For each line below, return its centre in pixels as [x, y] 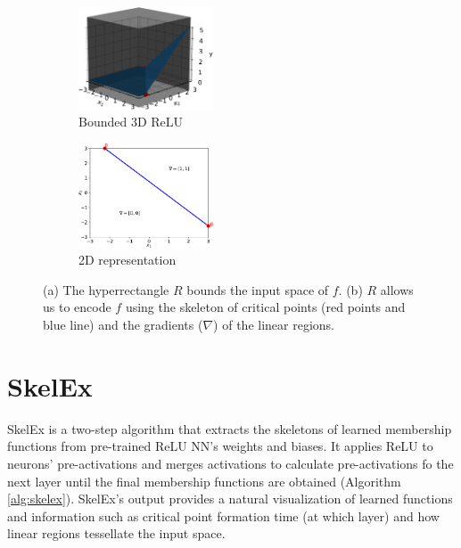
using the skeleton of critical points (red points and [265, 307]
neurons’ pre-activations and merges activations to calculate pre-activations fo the [230, 463]
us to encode [77, 307]
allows [397, 289]
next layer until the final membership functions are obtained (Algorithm [204, 481]
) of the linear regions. [274, 325]
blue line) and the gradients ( [123, 325]
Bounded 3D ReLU [131, 122]
